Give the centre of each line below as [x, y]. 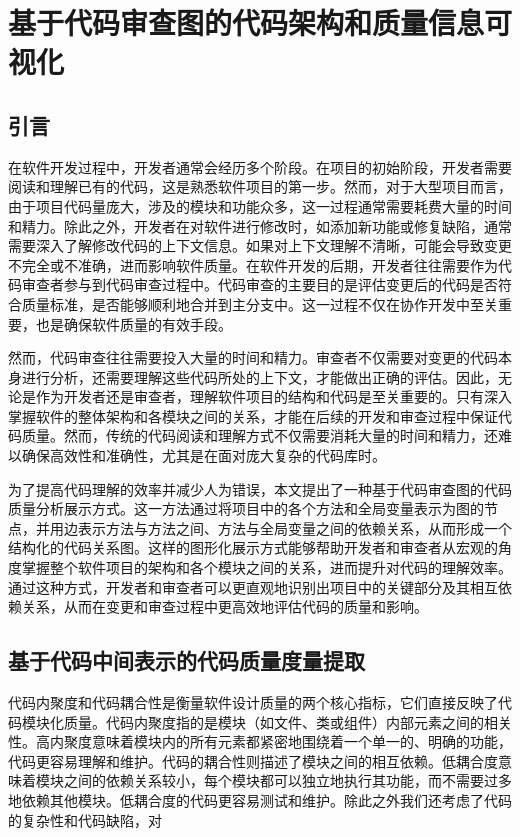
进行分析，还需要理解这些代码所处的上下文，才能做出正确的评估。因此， [259, 376]
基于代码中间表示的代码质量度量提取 [186, 660]
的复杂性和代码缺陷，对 [85, 819]
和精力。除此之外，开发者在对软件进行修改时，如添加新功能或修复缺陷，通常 [260, 225]
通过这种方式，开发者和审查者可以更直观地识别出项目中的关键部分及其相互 [253, 586]
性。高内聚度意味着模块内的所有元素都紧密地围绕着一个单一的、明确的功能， [260, 741]
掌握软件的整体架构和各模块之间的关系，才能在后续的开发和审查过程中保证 [253, 415]
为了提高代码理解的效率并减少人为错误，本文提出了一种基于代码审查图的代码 [260, 488]
